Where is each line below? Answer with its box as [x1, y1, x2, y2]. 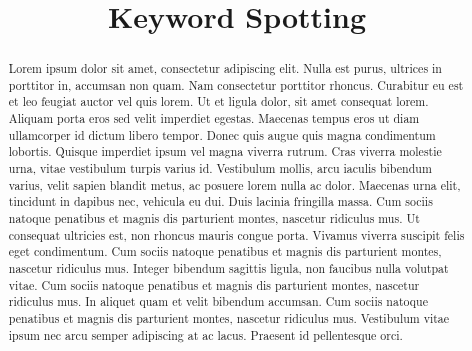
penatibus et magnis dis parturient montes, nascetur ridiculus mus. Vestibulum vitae [8, 310, 450, 327]
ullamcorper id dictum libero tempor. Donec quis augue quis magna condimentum [8, 126, 436, 143]
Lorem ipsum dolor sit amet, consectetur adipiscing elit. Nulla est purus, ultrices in [8, 60, 442, 77]
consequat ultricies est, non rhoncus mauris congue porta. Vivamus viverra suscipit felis [8, 226, 465, 243]
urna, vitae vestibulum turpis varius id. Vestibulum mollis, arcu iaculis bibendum [8, 160, 432, 177]
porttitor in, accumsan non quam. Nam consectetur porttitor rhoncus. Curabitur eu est [8, 76, 464, 93]
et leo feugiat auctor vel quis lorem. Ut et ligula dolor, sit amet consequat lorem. [8, 93, 429, 110]
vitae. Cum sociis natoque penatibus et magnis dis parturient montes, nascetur [8, 276, 420, 293]
